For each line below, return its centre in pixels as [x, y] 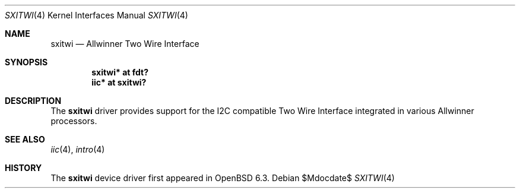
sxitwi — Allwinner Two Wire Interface [125, 44]
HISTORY [23, 168]
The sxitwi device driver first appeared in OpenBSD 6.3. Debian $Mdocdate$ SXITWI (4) [223, 178]
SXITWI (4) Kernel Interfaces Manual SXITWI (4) [96, 15]
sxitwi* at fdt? [120, 72]
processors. [74, 121]
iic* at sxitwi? [119, 82]
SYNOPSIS [26, 62]
